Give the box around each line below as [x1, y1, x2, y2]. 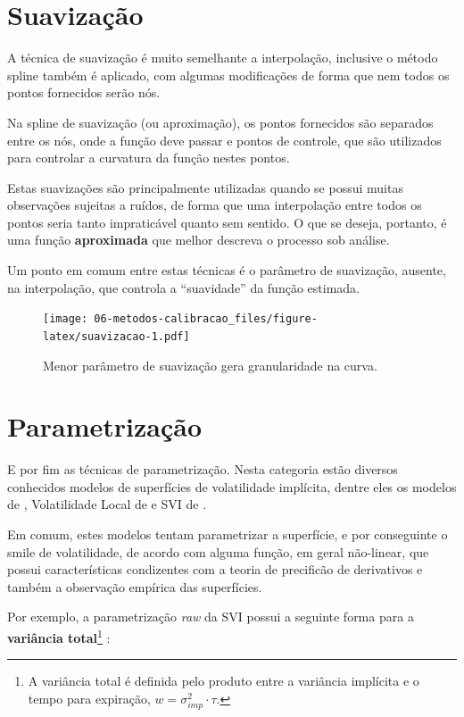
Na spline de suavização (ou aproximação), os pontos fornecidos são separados [7, 113, 434, 131]
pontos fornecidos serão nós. [7, 83, 161, 102]
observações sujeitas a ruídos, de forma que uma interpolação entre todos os [7, 196, 422, 214]
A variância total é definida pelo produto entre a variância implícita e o [28, 671, 419, 690]
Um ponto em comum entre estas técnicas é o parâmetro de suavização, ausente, [7, 261, 446, 279]
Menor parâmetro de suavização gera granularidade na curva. [43, 355, 377, 374]
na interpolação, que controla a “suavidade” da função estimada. [7, 278, 360, 296]
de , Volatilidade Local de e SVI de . [7, 495, 207, 513]
